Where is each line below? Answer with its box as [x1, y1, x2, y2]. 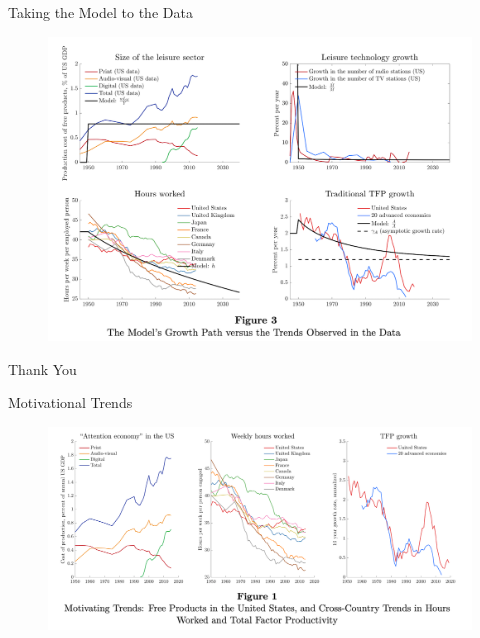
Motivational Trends [8, 392, 133, 413]
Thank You [8, 358, 77, 379]
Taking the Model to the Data [8, 2, 193, 22]
